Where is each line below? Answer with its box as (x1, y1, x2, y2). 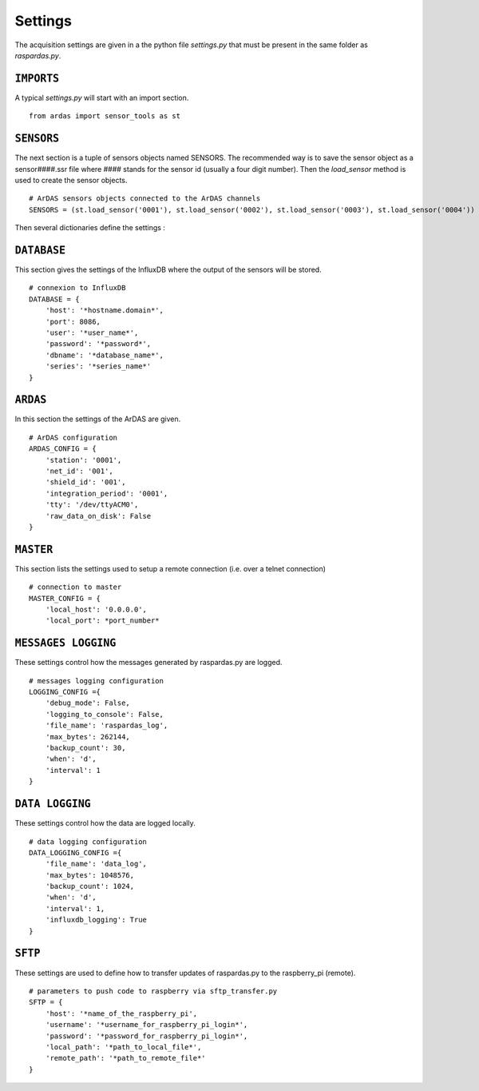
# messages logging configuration (29, 676, 164, 685)
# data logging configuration (29, 837, 148, 846)
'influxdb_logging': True (45, 915, 148, 925)
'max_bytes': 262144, (45, 732, 131, 741)
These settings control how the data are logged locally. (14, 818, 196, 828)
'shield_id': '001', (45, 478, 126, 487)
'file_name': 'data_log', (45, 859, 148, 869)
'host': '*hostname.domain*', (45, 306, 164, 315)
